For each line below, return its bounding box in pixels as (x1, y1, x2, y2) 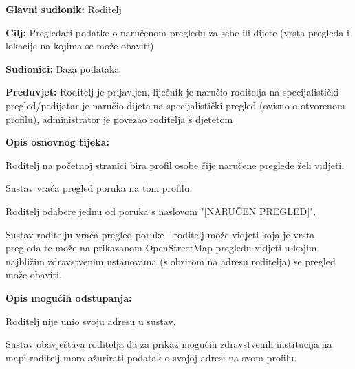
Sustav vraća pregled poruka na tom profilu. (6, 181, 193, 195)
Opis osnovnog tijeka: (6, 135, 109, 149)
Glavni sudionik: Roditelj (6, 2, 122, 16)
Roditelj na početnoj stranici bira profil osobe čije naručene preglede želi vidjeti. (6, 157, 345, 172)
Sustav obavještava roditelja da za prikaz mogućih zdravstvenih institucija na (6, 337, 332, 351)
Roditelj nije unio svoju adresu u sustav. (6, 313, 176, 328)
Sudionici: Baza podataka (6, 61, 120, 76)
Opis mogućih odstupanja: (6, 290, 132, 304)
